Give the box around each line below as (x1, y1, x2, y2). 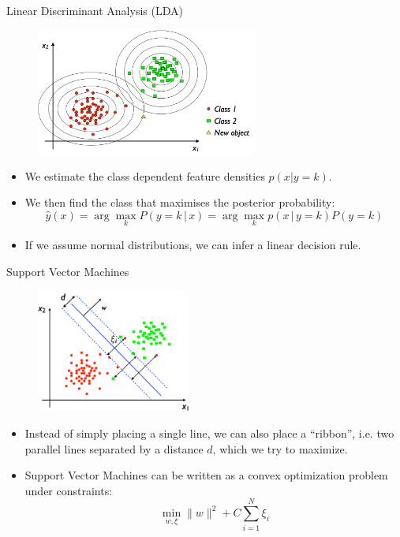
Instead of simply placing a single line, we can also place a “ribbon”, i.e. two (24, 425, 394, 442)
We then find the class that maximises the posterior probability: (24, 194, 335, 211)
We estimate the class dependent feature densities (24, 167, 265, 184)
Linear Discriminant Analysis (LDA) (6, 2, 183, 18)
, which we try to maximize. (212, 440, 348, 457)
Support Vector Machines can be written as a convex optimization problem (24, 467, 388, 483)
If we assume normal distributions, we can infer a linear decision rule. (24, 237, 361, 253)
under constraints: (24, 482, 113, 498)
